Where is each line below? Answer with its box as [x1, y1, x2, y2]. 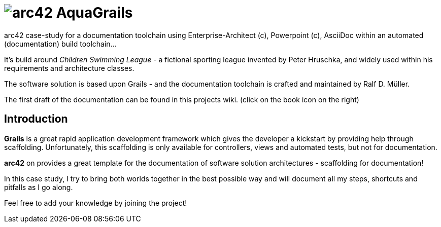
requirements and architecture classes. [4, 63, 134, 72]
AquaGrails [56, 4, 133, 21]
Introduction [4, 112, 68, 126]
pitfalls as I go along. [4, 182, 73, 192]
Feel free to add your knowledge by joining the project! [4, 198, 187, 207]
